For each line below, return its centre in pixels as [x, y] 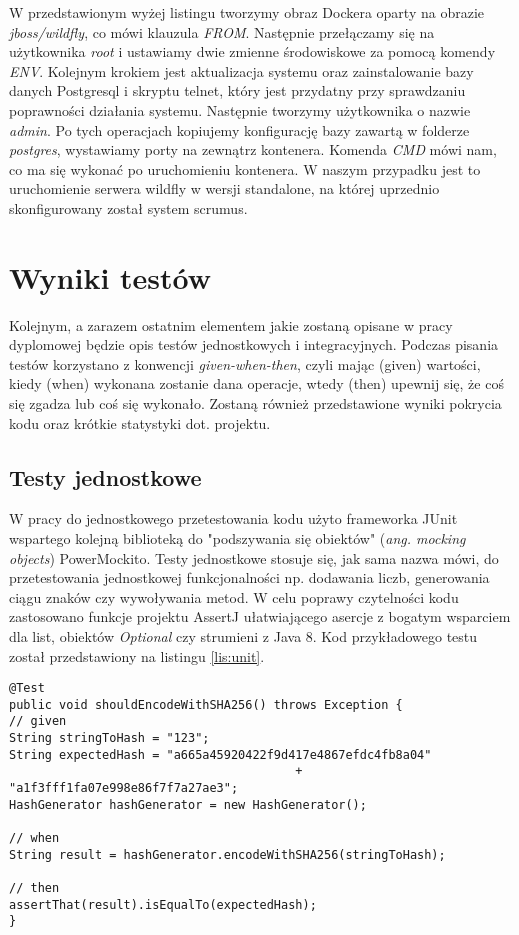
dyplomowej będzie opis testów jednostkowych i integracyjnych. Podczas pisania [254, 344]
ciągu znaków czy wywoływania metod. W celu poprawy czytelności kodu [234, 596]
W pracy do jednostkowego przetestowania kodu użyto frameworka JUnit [233, 518]
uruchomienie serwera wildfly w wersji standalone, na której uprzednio [224, 188]
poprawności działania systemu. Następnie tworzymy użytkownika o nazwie [240, 109]
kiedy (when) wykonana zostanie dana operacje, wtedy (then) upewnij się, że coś [256, 383]
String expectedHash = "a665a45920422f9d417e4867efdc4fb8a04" [220, 754]
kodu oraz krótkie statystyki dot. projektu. [140, 422]
